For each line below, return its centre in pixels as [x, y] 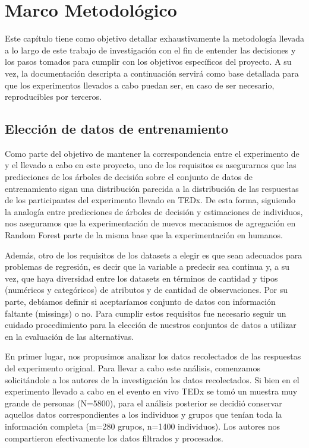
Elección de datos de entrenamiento [117, 129]
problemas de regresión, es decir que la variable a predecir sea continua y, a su [147, 266]
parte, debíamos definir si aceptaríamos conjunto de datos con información [140, 302]
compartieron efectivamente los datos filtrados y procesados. [114, 438]
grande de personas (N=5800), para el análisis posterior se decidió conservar [144, 403]
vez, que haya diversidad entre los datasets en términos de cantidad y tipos [141, 278]
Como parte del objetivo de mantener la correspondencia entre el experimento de [152, 153]
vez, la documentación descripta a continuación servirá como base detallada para [152, 73]
